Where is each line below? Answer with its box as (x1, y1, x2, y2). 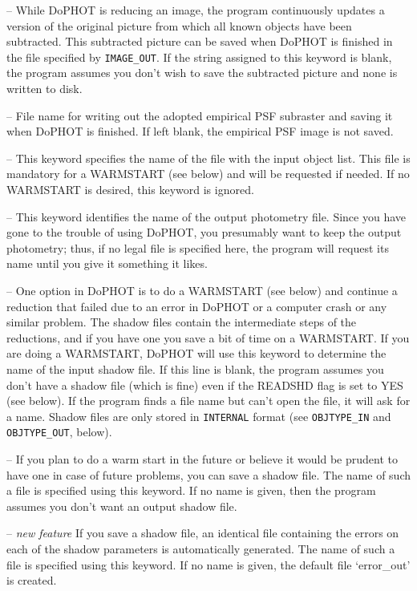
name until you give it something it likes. (6, 255, 208, 272)
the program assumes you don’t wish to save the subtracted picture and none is (6, 64, 398, 81)
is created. (6, 572, 57, 589)
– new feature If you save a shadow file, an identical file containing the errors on (6, 524, 399, 541)
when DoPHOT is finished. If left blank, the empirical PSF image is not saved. (6, 123, 394, 140)
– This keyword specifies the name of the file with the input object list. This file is (6, 149, 411, 166)
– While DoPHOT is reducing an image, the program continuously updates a (6, 2, 385, 18)
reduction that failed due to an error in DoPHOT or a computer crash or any (6, 298, 387, 314)
